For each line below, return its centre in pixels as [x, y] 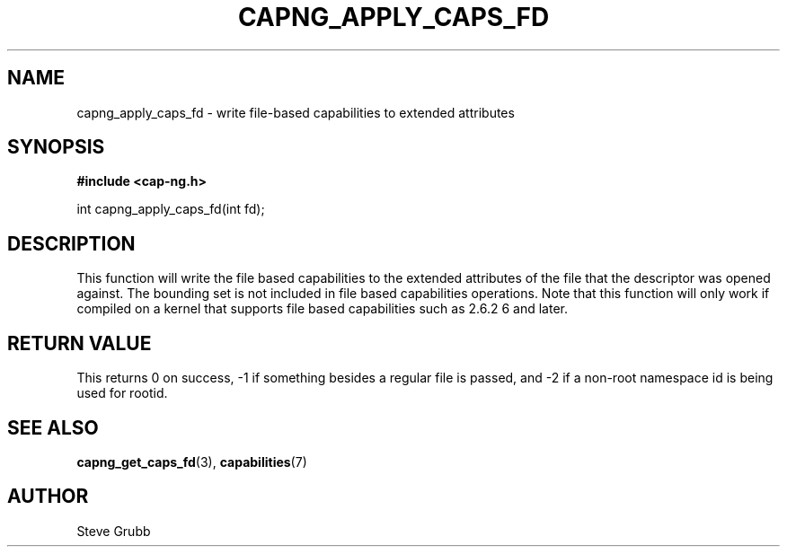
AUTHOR [48, 497]
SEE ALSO [53, 427]
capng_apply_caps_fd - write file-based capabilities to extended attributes [296, 112]
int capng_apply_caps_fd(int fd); [171, 209]
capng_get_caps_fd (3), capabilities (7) [192, 462]
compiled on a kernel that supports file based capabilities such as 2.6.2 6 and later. [322, 309]
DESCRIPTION [71, 243]
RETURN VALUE [80, 343]
